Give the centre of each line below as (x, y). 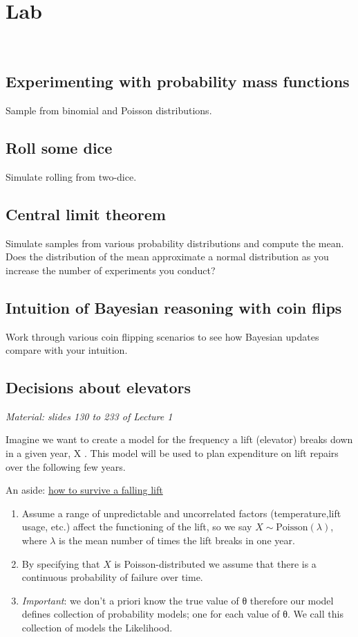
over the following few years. (66, 466)
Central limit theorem (86, 214)
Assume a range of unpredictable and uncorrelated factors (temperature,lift (181, 513)
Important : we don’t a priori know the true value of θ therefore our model (178, 600)
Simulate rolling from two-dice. (71, 176)
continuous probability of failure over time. (112, 577)
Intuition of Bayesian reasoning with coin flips (174, 307)
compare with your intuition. (67, 350)
